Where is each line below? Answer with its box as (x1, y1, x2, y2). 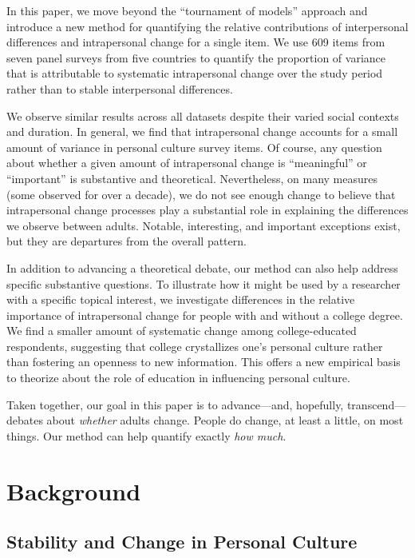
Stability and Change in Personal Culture (6, 529, 358, 554)
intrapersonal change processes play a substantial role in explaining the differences (6, 201, 409, 218)
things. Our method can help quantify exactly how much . (6, 427, 287, 444)
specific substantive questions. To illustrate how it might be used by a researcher (6, 275, 401, 292)
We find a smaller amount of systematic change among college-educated (6, 322, 357, 339)
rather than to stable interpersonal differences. (6, 80, 233, 97)
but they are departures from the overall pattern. (6, 233, 247, 249)
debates (6, 412, 43, 428)
